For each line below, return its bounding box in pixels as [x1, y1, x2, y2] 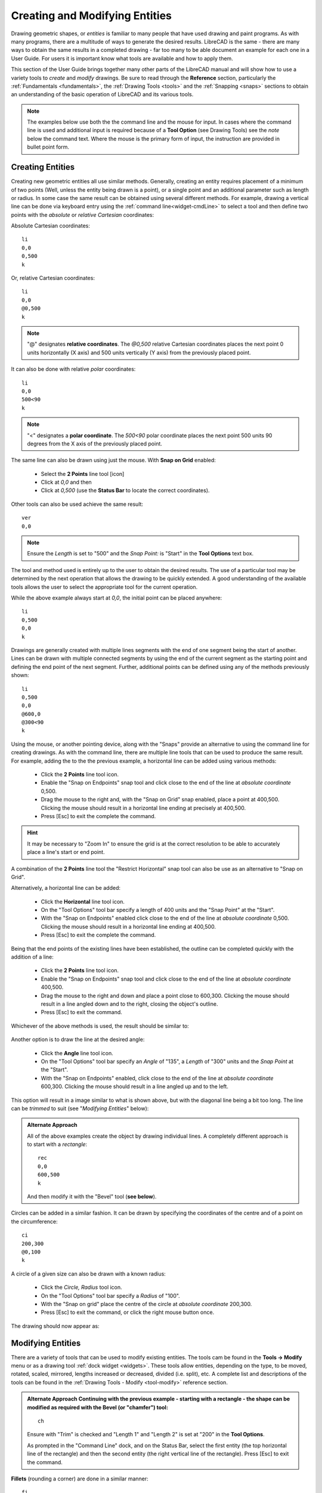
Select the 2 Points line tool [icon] [41, 470, 125, 477]
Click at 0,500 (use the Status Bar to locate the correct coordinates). [41, 487, 210, 494]
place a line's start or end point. [27, 849, 105, 856]
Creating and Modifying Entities [11, 9, 172, 22]
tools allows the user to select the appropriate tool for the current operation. [11, 583, 198, 591]
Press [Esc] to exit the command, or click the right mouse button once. [41, 1308, 215, 1316]
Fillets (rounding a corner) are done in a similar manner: [11, 1475, 148, 1482]
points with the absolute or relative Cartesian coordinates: [11, 211, 154, 218]
